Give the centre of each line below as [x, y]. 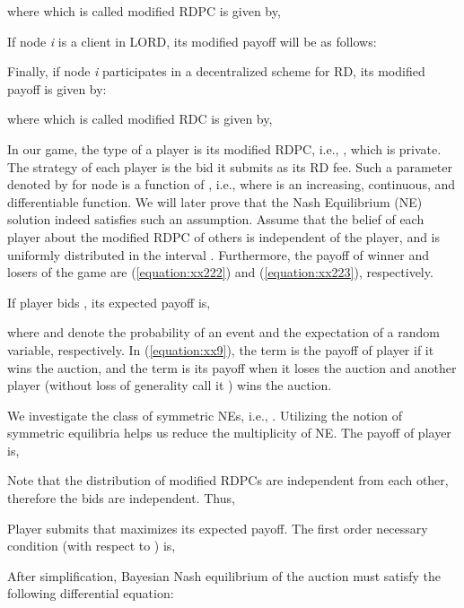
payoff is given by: [57, 88]
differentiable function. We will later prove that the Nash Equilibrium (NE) [215, 201]
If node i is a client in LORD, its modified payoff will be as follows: [192, 41]
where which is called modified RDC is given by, [140, 119]
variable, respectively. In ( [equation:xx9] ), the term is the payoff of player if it [221, 349]
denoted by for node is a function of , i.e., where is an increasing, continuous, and [232, 184]
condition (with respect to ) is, [92, 546]
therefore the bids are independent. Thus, [121, 498]
